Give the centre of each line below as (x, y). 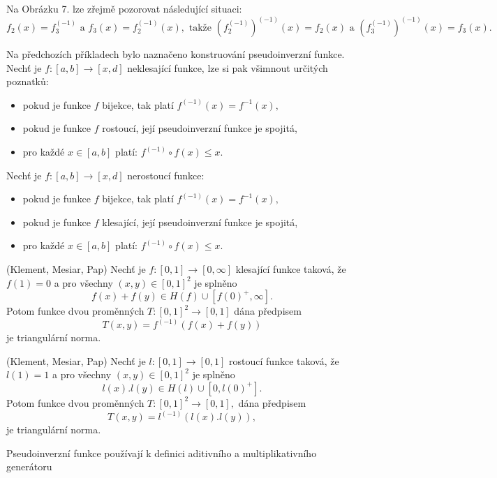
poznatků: (28, 81)
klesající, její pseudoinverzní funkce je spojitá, (200, 222)
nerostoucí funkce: (166, 175)
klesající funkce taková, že (291, 268)
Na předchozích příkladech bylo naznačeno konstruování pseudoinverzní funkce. (176, 54)
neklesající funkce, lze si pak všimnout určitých (228, 67)
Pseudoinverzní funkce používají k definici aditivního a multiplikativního (162, 453)
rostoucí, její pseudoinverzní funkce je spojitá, (200, 128)
